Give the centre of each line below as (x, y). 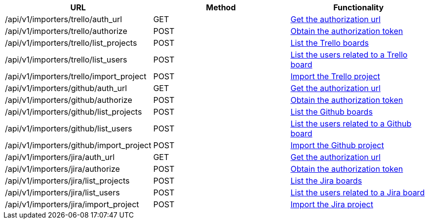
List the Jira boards (326, 181)
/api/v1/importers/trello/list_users (66, 60)
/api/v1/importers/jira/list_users (62, 192)
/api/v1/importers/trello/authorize (66, 31)
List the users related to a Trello (349, 55)
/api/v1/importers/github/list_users (69, 128)
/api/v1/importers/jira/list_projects (67, 181)
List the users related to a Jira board (358, 192)
